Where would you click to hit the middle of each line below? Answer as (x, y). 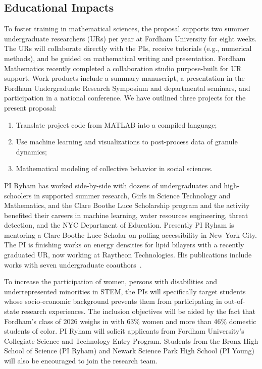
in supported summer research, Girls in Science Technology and (132, 195)
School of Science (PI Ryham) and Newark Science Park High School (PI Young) (129, 351)
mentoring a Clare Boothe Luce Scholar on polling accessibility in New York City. (130, 234)
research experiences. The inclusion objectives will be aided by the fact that (138, 311)
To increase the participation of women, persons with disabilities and (111, 281)
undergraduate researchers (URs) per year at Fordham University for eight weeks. (130, 38)
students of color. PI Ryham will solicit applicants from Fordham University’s (124, 331)
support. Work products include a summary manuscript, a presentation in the (124, 78)
